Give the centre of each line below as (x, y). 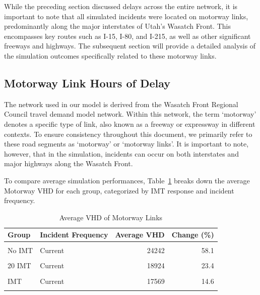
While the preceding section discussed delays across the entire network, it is (121, 6)
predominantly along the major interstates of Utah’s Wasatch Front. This (117, 26)
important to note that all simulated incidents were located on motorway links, (126, 16)
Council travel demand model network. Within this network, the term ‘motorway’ (130, 114)
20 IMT (19, 265)
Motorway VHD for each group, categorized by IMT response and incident (119, 190)
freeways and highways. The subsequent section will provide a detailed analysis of (130, 46)
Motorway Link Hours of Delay (87, 83)
